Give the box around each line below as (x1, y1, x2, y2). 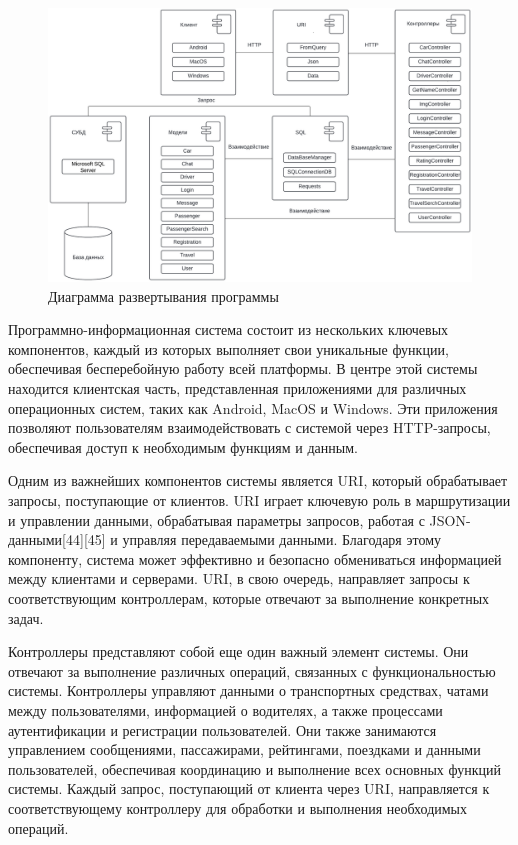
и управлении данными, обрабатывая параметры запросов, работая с (8, 509, 425, 530)
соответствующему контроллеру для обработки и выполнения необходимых (8, 797, 468, 818)
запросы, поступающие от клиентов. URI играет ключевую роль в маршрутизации (8, 490, 511, 511)
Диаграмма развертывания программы (48, 285, 279, 306)
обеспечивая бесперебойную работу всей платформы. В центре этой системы (8, 358, 478, 379)
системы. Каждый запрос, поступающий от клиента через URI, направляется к (8, 778, 490, 799)
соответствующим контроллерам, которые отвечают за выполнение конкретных (8, 588, 490, 609)
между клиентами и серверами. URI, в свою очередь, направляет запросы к (8, 568, 470, 589)
